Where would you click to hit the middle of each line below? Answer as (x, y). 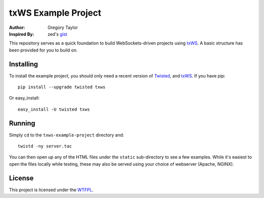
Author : (17, 27)
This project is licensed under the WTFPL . (51, 190)
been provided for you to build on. (43, 50)
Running (22, 123)
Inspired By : (22, 34)
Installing (24, 64)
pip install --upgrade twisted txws (62, 87)
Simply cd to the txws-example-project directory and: (66, 135)
